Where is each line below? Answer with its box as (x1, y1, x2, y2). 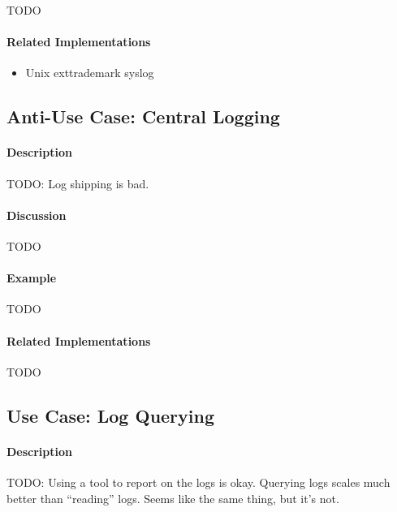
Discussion (6, 206, 67, 223)
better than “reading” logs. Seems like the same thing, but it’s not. (6, 489, 339, 506)
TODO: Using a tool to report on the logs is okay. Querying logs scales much (6, 473, 391, 490)
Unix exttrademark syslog (25, 64, 154, 81)
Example (6, 269, 57, 286)
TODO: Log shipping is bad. (6, 174, 149, 191)
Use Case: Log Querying (6, 402, 215, 428)
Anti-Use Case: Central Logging (6, 104, 280, 129)
